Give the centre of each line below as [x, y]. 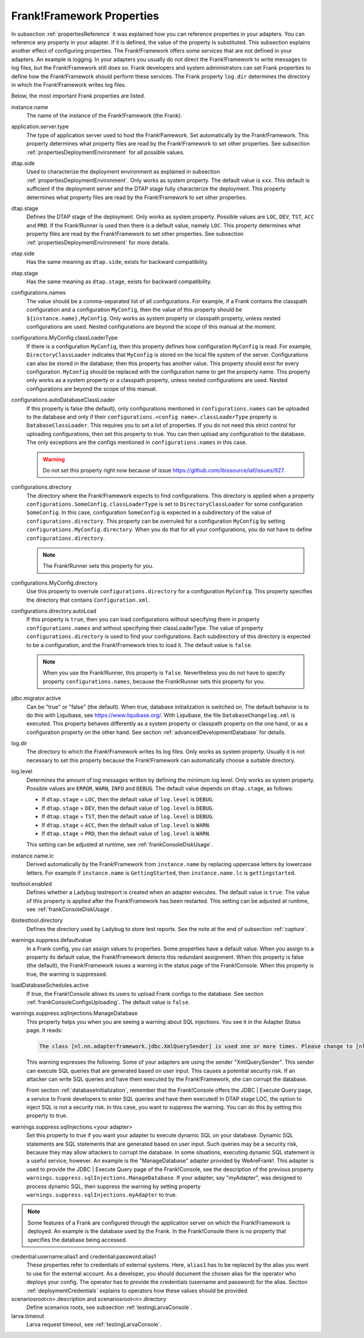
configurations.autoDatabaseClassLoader [63, 400]
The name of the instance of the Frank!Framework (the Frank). [104, 116]
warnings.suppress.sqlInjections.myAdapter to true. [102, 1195]
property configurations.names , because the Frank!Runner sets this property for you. [154, 681]
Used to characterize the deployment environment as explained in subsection [123, 172]
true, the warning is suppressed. [67, 974]
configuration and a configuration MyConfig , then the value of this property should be [134, 310]
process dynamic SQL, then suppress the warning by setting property [113, 1186]
